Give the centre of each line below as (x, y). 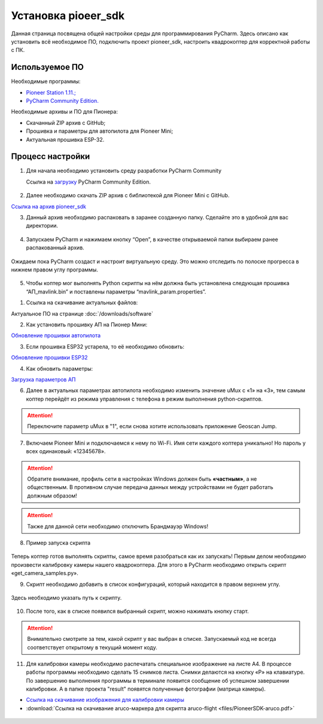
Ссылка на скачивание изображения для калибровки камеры (105, 700)
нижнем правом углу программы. (55, 270)
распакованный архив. (55, 248)
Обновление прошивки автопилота (56, 335)
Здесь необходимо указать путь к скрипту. (66, 597)
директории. (42, 226)
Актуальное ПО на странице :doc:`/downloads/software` (82, 313)
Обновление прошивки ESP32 (49, 358)
